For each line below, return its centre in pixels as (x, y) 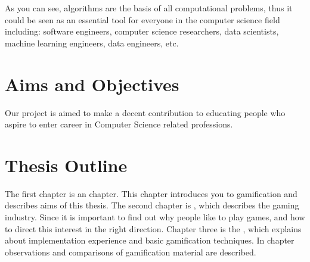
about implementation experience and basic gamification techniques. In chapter (150, 240)
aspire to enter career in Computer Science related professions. (119, 124)
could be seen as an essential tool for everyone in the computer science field (142, 19)
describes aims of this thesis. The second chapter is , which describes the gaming (152, 205)
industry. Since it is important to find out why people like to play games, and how (155, 217)
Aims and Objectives (92, 84)
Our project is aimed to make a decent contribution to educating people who (145, 112)
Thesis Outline (66, 165)
